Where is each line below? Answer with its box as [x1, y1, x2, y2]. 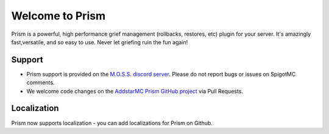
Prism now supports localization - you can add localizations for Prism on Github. [11, 119, 213, 127]
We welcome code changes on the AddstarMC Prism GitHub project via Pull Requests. [26, 87, 244, 95]
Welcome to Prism [11, 9, 106, 22]
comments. [26, 79, 55, 86]
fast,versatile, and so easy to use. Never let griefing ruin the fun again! [11, 38, 188, 45]
